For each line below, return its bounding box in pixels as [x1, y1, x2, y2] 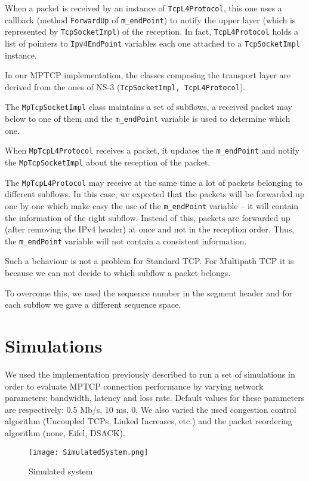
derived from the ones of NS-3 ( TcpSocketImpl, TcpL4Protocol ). [5, 80, 246, 93]
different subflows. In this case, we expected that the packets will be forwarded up [5, 188, 305, 200]
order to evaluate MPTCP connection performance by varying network [5, 379, 264, 392]
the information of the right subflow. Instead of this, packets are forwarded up [5, 211, 291, 223]
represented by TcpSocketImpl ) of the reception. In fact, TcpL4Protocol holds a [5, 25, 299, 38]
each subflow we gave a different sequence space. [5, 298, 181, 311]
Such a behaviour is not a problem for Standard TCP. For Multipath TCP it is [5, 255, 294, 267]
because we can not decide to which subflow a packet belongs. [5, 266, 231, 279]
